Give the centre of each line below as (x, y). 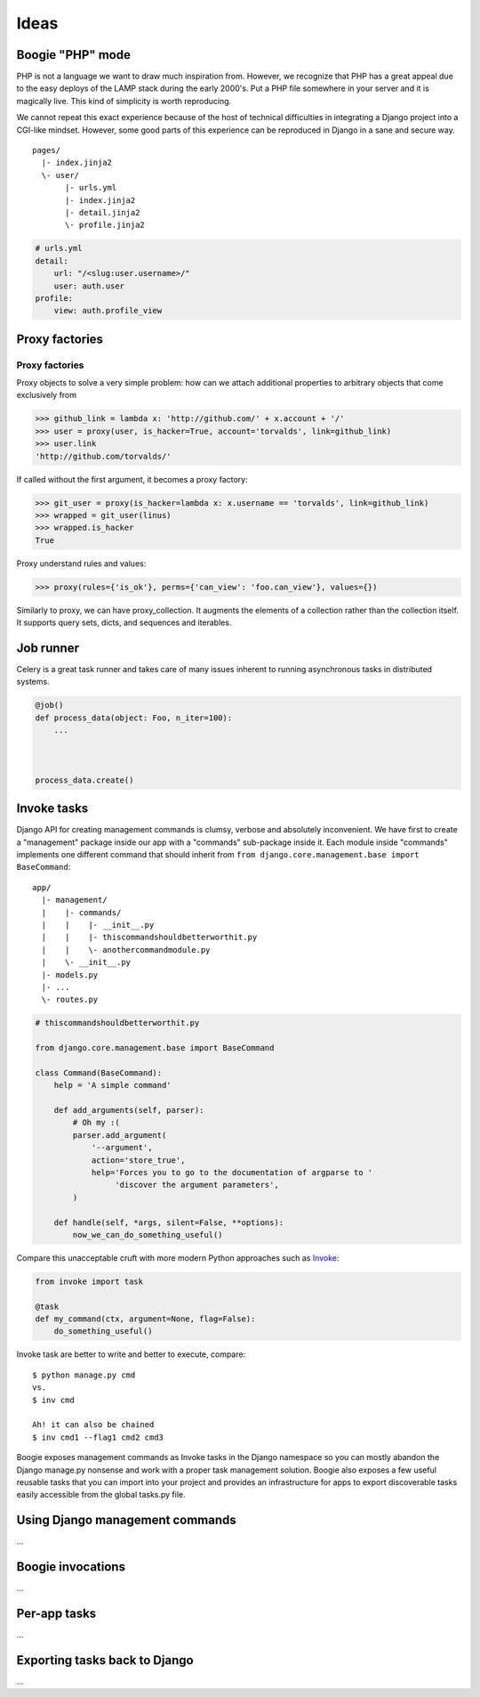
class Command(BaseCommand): (99, 1072)
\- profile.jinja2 (105, 225)
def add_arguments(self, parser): (129, 1110)
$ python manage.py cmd (84, 1375)
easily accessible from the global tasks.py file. (101, 1495)
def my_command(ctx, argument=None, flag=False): (145, 1319)
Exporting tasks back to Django (105, 1660)
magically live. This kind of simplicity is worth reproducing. (124, 101)
